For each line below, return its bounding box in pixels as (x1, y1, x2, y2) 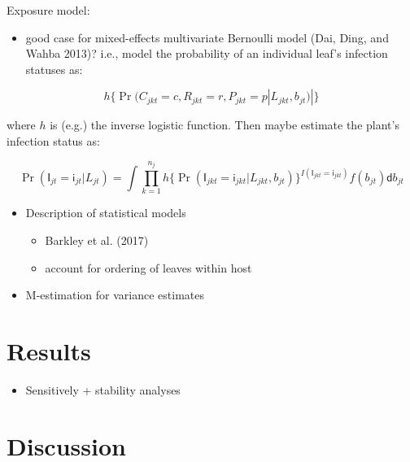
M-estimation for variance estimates (25, 286, 205, 303)
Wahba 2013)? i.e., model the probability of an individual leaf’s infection (25, 45, 388, 62)
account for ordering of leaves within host (45, 259, 252, 276)
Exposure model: (7, 2, 90, 18)
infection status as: (7, 132, 100, 149)
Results (7, 333, 91, 367)
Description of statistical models (25, 204, 186, 221)
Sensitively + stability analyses (25, 381, 181, 398)
